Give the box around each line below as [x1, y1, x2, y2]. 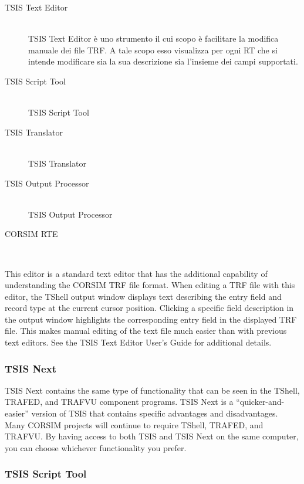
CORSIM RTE [5, 228, 58, 240]
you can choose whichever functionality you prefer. [5, 441, 187, 453]
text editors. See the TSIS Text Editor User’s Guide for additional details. [5, 336, 272, 348]
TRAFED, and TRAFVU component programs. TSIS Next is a [5, 395, 234, 408]
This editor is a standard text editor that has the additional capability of [5, 267, 268, 279]
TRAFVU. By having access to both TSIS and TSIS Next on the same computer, [5, 430, 299, 442]
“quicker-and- [236, 395, 285, 408]
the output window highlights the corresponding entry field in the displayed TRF [5, 313, 297, 325]
